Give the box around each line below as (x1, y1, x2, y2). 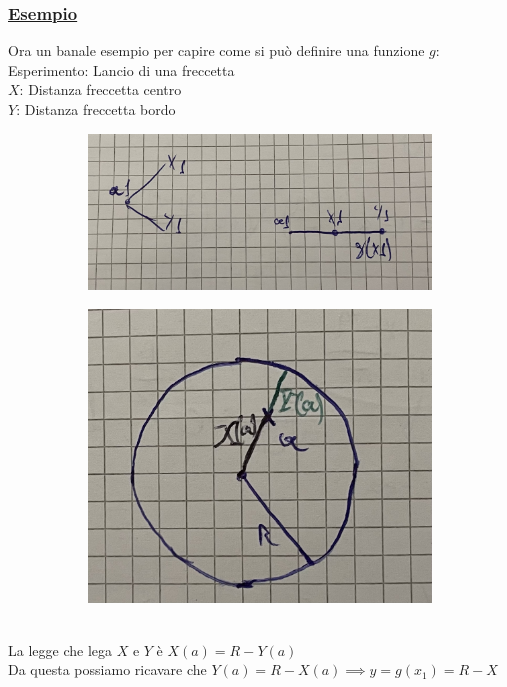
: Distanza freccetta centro (19, 79, 182, 100)
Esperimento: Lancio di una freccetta (8, 59, 235, 80)
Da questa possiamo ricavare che (8, 659, 207, 680)
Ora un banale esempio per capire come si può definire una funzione (8, 40, 425, 61)
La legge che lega (8, 639, 112, 660)
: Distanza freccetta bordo (16, 99, 176, 119)
